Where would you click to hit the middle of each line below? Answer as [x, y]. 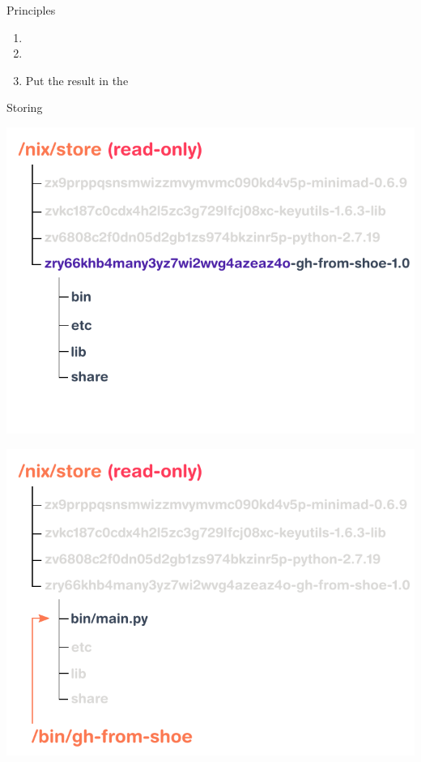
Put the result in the [77, 80]
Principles [31, 10]
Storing [25, 107]
